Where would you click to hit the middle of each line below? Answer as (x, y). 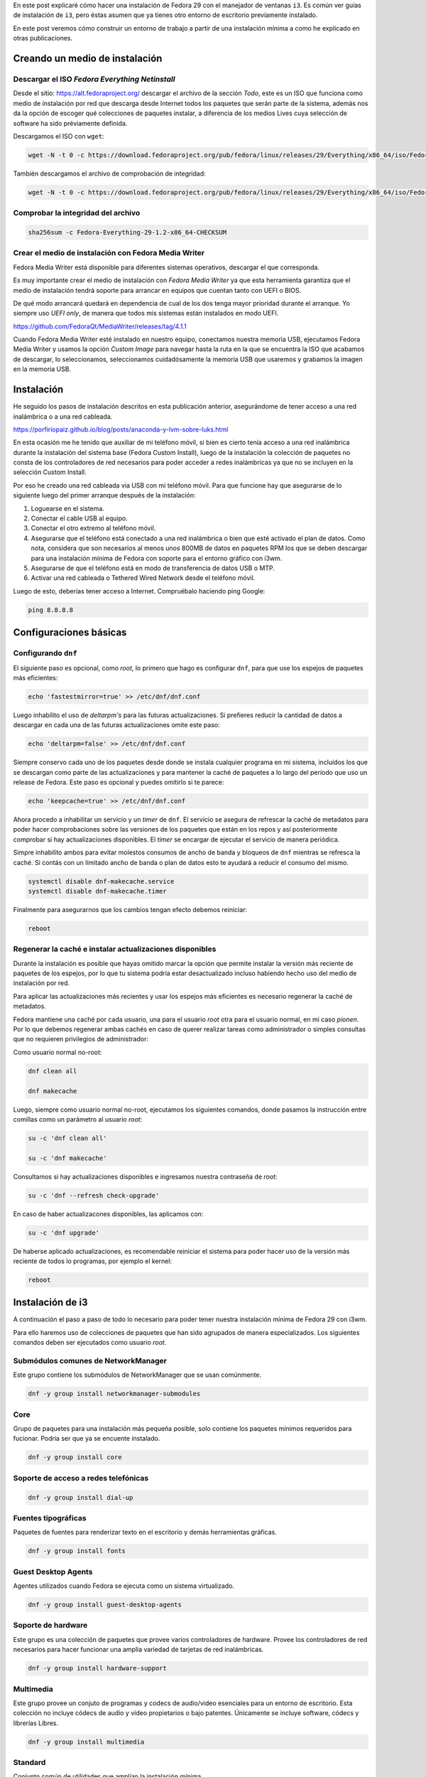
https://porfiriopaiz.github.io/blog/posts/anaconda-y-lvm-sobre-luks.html (121, 429)
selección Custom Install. (50, 472)
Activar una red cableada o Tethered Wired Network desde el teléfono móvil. (143, 578)
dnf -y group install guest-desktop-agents (105, 1605)
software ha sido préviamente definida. (70, 123)
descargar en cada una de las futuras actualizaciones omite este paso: (116, 725)
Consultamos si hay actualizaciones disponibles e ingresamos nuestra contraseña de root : (145, 1176)
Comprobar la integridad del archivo (77, 213)
